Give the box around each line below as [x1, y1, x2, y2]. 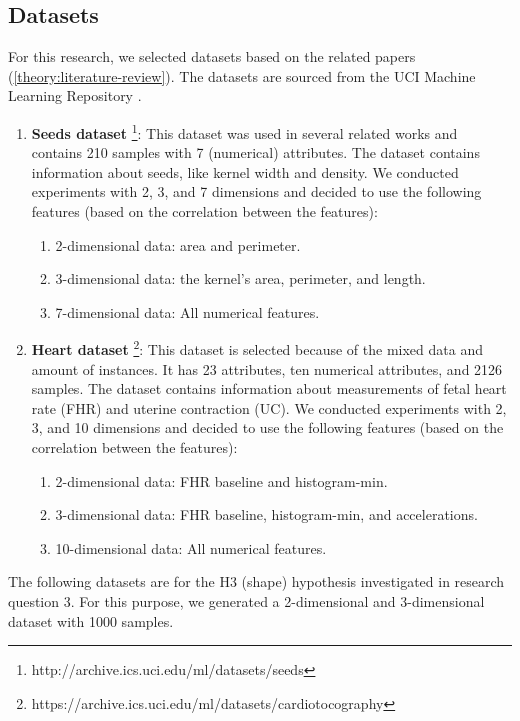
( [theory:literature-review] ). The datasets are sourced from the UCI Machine [8, 65, 476, 86]
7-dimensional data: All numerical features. [55, 301, 320, 322]
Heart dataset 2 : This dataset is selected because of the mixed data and [31, 336, 483, 360]
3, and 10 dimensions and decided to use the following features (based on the [31, 417, 504, 438]
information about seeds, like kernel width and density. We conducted [31, 161, 459, 182]
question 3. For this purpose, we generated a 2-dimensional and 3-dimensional [8, 590, 485, 611]
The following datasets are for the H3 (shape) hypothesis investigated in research [8, 571, 505, 592]
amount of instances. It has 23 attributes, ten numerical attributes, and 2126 [31, 358, 503, 379]
